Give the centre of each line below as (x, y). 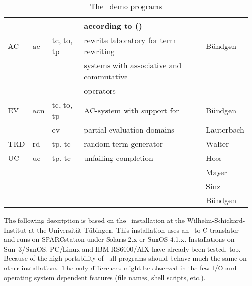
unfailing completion (118, 158)
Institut (15, 230)
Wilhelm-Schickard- (216, 220)
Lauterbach (225, 130)
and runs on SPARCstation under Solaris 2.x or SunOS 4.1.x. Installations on (119, 239)
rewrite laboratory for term (130, 40)
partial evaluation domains (129, 130)
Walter (218, 144)
